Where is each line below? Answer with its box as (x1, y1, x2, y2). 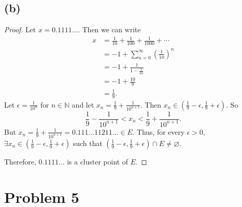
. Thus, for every (132, 126, 185, 137)
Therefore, (4, 156, 36, 167)
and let (72, 99, 94, 110)
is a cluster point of (67, 156, 128, 167)
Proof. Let (4, 24, 36, 35)
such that (73, 137, 103, 148)
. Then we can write (77, 24, 141, 35)
